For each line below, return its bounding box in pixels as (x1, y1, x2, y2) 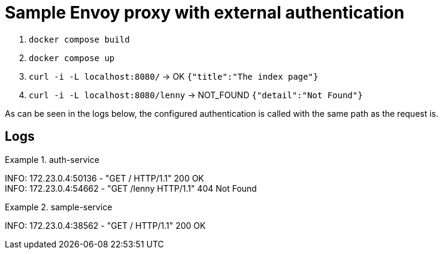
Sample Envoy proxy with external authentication (5, 2, 405, 23)
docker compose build (29, 34, 130, 44)
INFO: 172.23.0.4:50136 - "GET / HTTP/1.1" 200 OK (5, 173, 204, 183)
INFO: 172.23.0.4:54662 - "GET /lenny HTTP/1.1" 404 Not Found (5, 183, 257, 193)
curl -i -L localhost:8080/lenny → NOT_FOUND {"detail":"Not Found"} (29, 89, 363, 100)
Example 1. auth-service (5, 154, 99, 165)
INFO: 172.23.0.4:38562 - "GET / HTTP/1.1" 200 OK (5, 220, 206, 231)
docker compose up (29, 53, 115, 63)
